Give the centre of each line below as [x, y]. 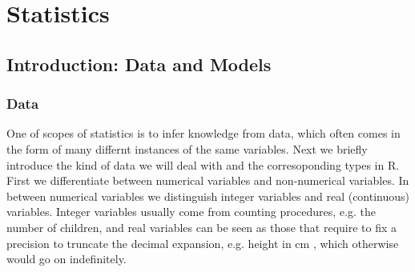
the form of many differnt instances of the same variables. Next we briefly [187, 148]
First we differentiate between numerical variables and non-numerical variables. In [208, 180]
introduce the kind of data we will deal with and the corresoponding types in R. [203, 164]
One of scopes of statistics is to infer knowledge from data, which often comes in [203, 133]
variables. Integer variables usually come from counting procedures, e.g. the [191, 212]
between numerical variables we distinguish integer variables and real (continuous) [208, 196]
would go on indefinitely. [66, 259]
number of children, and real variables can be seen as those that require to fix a [202, 227]
